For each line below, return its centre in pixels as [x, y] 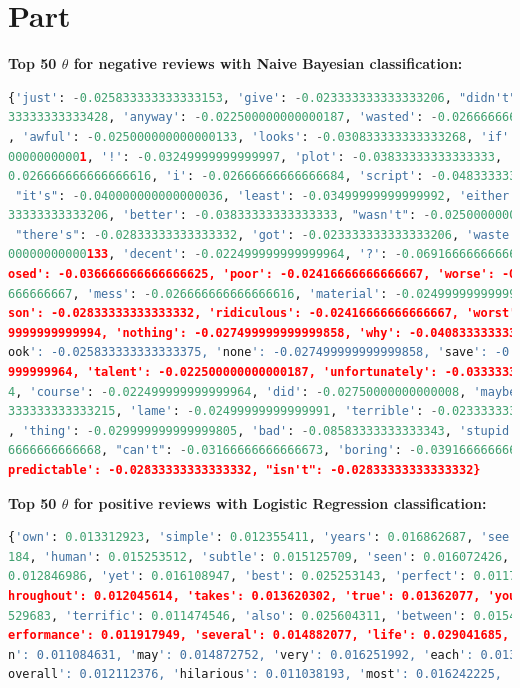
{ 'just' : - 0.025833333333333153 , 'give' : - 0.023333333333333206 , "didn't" [262, 97]
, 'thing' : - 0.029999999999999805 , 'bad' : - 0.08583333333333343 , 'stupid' [262, 430]
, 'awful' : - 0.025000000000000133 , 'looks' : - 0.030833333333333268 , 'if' [259, 136]
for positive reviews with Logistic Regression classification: [280, 502]
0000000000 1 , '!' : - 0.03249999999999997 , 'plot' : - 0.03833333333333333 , [255, 156]
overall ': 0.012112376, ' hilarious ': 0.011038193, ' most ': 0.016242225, [255, 674]
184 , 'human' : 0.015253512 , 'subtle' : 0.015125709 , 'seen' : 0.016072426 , [259, 556]
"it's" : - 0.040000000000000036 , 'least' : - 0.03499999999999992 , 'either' [266, 195]
